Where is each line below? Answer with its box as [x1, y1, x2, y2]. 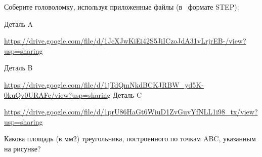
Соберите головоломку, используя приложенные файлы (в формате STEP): [4, 2, 239, 12]
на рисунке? [4, 143, 41, 153]
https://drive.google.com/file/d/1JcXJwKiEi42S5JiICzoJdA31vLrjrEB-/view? [4, 35, 246, 46]
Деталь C [113, 89, 142, 100]
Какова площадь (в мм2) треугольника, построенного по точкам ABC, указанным [4, 133, 256, 144]
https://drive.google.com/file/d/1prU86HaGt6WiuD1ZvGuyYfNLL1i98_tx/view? [4, 106, 258, 117]
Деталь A [4, 18, 33, 29]
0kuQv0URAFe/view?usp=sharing [4, 89, 111, 100]
